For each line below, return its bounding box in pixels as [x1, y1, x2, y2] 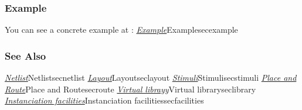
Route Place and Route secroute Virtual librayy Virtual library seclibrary [5, 82, 256, 95]
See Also [5, 48, 46, 63]
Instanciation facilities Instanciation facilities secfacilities [5, 94, 204, 106]
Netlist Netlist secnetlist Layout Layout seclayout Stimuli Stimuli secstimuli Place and [5, 71, 297, 84]
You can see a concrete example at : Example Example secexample [5, 23, 238, 36]
